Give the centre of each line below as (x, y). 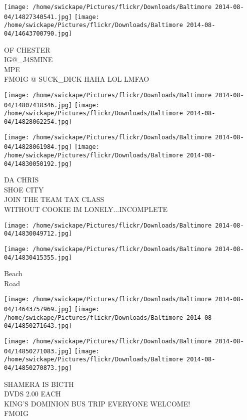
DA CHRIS (21, 180)
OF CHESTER (27, 49)
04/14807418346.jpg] (38, 105)
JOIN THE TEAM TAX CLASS (54, 199)
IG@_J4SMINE (28, 59)
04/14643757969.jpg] (38, 309)
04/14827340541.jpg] (38, 17)
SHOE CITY (24, 189)
